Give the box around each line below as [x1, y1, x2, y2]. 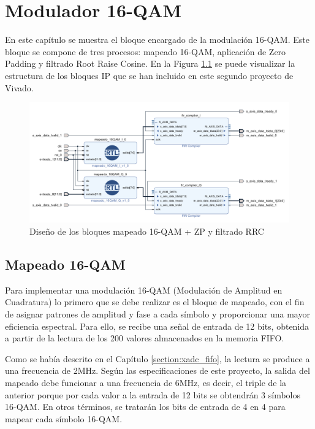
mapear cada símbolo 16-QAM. [5, 412, 123, 425]
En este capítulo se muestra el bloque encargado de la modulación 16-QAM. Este [5, 33, 309, 46]
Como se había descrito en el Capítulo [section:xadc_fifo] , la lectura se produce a [5, 352, 310, 365]
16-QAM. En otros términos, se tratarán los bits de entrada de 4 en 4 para [5, 400, 286, 413]
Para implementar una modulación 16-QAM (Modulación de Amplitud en [5, 283, 283, 296]
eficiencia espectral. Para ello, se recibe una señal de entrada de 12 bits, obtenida [5, 319, 309, 332]
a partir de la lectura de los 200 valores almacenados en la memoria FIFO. [5, 332, 284, 344]
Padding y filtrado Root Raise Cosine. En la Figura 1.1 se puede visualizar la [5, 57, 295, 70]
